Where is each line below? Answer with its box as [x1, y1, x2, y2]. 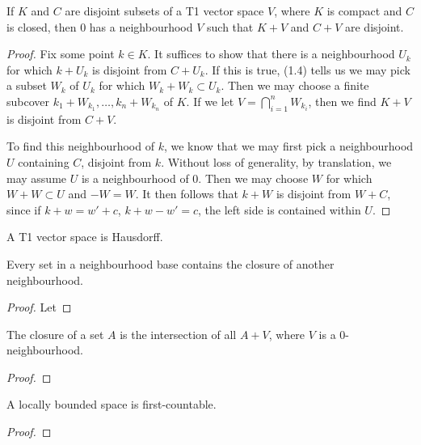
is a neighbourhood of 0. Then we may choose [81, 169, 309, 186]
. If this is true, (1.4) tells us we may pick [204, 61, 410, 78]
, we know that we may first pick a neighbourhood [163, 138, 414, 155]
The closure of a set [6, 325, 104, 342]
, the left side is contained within [198, 201, 361, 218]
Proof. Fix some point [6, 45, 115, 62]
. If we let [186, 92, 234, 109]
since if [6, 201, 41, 218]
